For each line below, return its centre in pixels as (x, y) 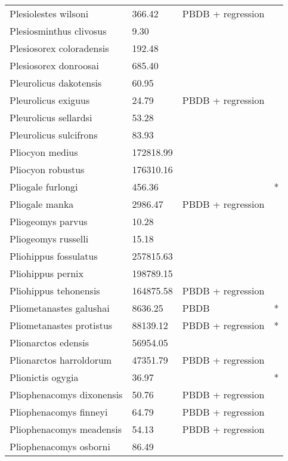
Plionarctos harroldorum (61, 360)
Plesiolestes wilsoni (49, 13)
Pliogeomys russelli (49, 239)
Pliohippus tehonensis (55, 291)
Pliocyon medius (44, 152)
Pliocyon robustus (47, 169)
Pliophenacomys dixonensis (66, 394)
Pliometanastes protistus (61, 325)
